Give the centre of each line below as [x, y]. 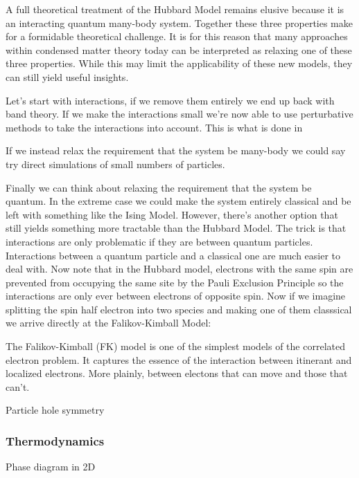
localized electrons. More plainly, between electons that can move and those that [177, 373]
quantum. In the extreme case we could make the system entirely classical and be [178, 201]
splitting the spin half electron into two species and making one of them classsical [179, 309]
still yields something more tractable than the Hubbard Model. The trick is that [176, 228]
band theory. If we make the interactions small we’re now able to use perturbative [179, 114]
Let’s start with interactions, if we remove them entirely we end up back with [170, 100]
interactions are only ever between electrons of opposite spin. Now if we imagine [176, 296]
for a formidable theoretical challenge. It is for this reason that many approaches [177, 36]
